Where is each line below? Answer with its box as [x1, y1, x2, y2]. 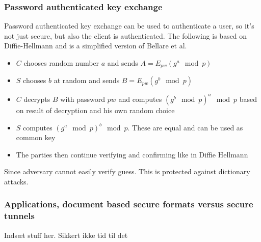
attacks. [4, 176, 29, 186]
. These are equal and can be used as [127, 122, 243, 132]
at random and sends [54, 75, 120, 86]
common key [16, 132, 56, 143]
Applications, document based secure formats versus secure [4, 198, 253, 210]
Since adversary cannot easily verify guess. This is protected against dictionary [4, 166, 250, 177]
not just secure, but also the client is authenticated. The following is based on [4, 30, 247, 41]
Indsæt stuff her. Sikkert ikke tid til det [4, 229, 128, 240]
